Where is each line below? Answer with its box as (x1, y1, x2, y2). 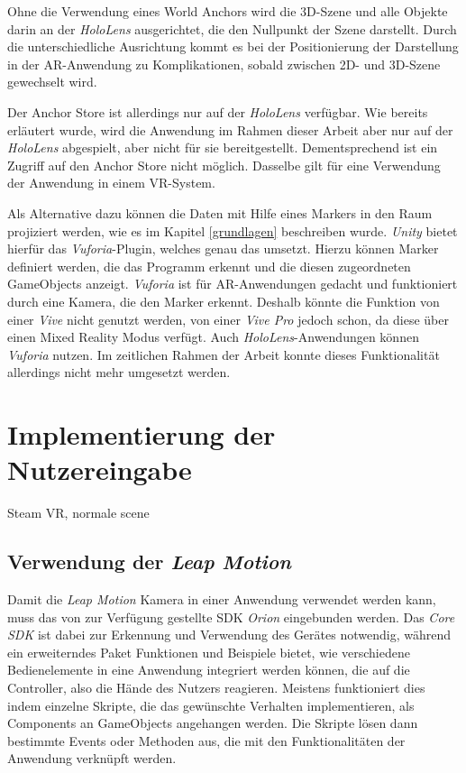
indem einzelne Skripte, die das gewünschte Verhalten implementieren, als (7, 695, 415, 714)
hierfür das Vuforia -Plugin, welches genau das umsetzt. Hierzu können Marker (7, 239, 439, 258)
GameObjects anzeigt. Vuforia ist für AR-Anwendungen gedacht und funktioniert (7, 274, 458, 293)
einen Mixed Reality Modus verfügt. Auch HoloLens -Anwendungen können (7, 327, 419, 346)
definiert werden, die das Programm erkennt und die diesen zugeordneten (7, 256, 411, 275)
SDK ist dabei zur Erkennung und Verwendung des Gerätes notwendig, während (7, 625, 451, 644)
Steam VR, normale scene (7, 503, 150, 522)
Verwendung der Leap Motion (7, 548, 291, 575)
